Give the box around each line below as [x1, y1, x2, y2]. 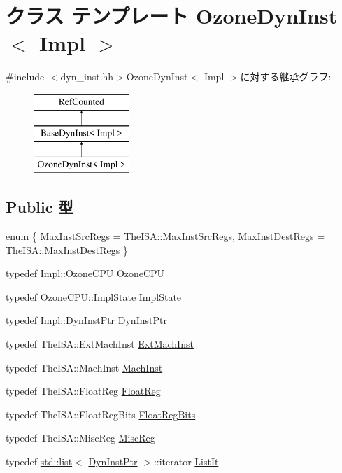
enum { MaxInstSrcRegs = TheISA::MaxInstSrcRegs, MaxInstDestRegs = [6, 229, 325, 243]
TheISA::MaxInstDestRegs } [6, 242, 128, 257]
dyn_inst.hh [60, 69, 114, 84]
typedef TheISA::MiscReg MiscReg [6, 430, 155, 445]
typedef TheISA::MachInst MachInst [6, 360, 163, 374]
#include [6, 69, 45, 84]
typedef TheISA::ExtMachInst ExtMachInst [6, 337, 194, 351]
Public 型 [6, 196, 73, 218]
